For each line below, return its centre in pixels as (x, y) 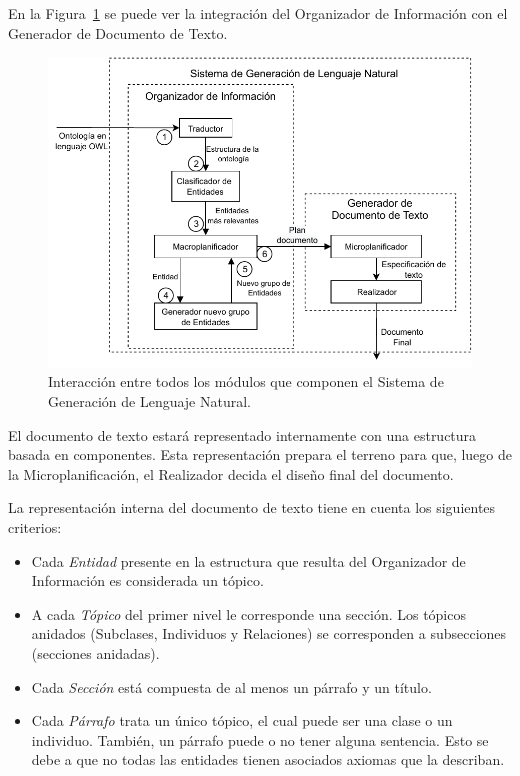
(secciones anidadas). (95, 653)
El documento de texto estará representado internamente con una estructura (242, 434)
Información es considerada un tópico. (147, 580)
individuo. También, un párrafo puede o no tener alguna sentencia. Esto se (260, 739)
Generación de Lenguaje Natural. (149, 401)
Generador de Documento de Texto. (118, 32)
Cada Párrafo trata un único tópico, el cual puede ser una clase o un (242, 720)
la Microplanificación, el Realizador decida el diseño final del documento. (231, 473)
